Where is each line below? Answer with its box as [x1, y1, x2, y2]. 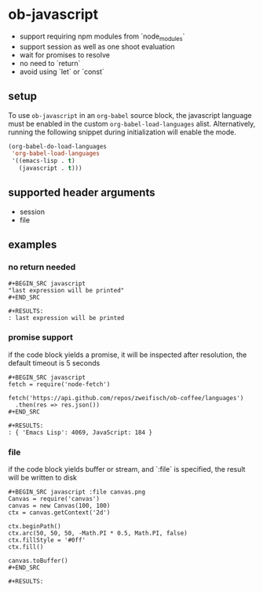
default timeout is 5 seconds [8, 358, 100, 367]
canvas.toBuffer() [8, 557, 68, 565]
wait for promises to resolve [19, 50, 110, 60]
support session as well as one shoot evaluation [19, 42, 175, 51]
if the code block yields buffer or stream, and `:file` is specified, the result [8, 465, 246, 474]
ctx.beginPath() [8, 523, 61, 531]
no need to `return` [19, 58, 81, 68]
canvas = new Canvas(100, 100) [8, 502, 111, 510]
